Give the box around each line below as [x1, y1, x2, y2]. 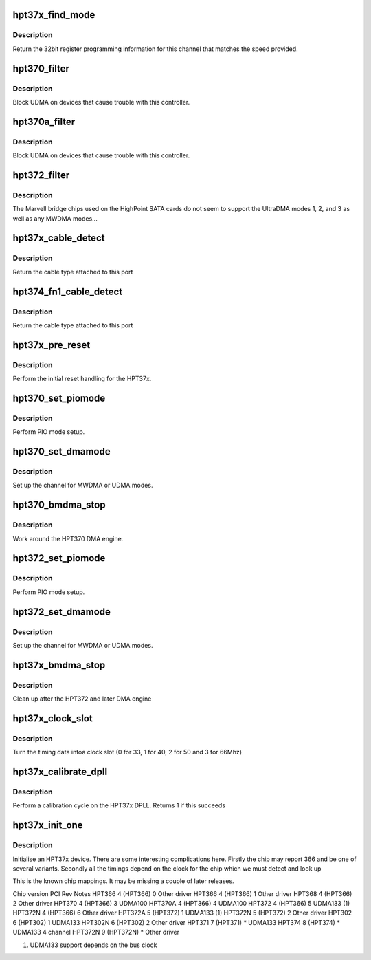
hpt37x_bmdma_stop [12, 659, 106, 670]
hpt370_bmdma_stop [12, 499, 106, 511]
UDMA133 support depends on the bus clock [30, 941, 157, 949]
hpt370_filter [12, 63, 70, 74]
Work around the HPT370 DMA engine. [12, 534, 124, 543]
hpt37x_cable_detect [12, 232, 105, 244]
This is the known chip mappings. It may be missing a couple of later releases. [12, 877, 234, 885]
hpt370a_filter [12, 116, 76, 127]
